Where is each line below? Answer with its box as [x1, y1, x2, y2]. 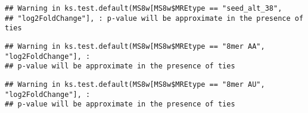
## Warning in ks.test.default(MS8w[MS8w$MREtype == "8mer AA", [5, 42, 265, 51]
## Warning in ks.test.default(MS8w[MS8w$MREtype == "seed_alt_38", [5, 4, 282, 12]
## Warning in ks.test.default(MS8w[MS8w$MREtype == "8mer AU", [5, 80, 265, 89]
